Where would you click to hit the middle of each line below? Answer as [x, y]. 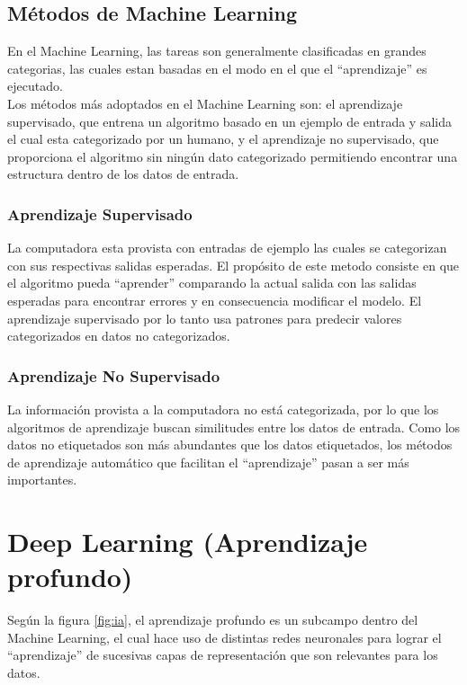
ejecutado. [35, 86]
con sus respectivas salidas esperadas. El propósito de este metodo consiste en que [233, 265]
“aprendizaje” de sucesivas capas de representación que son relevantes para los [223, 655]
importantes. [42, 480]
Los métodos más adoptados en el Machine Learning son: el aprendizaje [205, 103]
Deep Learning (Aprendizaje [188, 542]
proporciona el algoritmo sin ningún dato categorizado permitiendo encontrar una [233, 156]
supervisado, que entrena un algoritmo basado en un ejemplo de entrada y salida [229, 121]
